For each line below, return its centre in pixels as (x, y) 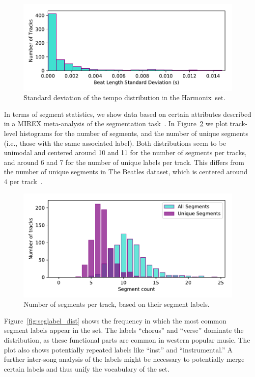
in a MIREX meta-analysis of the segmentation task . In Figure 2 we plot (116, 123)
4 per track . (23, 181)
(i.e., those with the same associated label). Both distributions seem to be (115, 143)
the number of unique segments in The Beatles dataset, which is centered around (126, 172)
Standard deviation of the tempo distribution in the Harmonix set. (125, 97)
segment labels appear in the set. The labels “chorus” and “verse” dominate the (124, 330)
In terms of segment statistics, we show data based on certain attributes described (128, 114)
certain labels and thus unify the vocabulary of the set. (87, 368)
